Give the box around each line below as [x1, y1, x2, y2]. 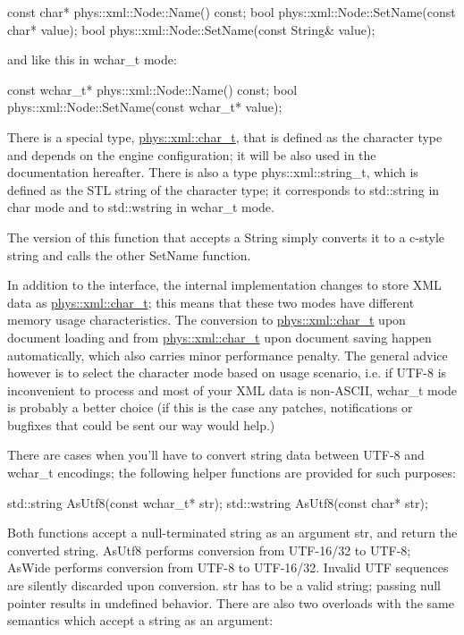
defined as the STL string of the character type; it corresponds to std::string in [7, 180, 440, 199]
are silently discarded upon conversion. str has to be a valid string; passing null [7, 576, 441, 595]
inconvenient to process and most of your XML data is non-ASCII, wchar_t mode [7, 380, 458, 399]
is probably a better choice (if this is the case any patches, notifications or [7, 398, 413, 417]
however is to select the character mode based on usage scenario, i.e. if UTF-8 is [7, 363, 447, 382]
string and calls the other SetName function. [7, 245, 251, 264]
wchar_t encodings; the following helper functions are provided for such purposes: [7, 463, 456, 482]
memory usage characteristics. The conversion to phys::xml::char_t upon [7, 310, 406, 329]
